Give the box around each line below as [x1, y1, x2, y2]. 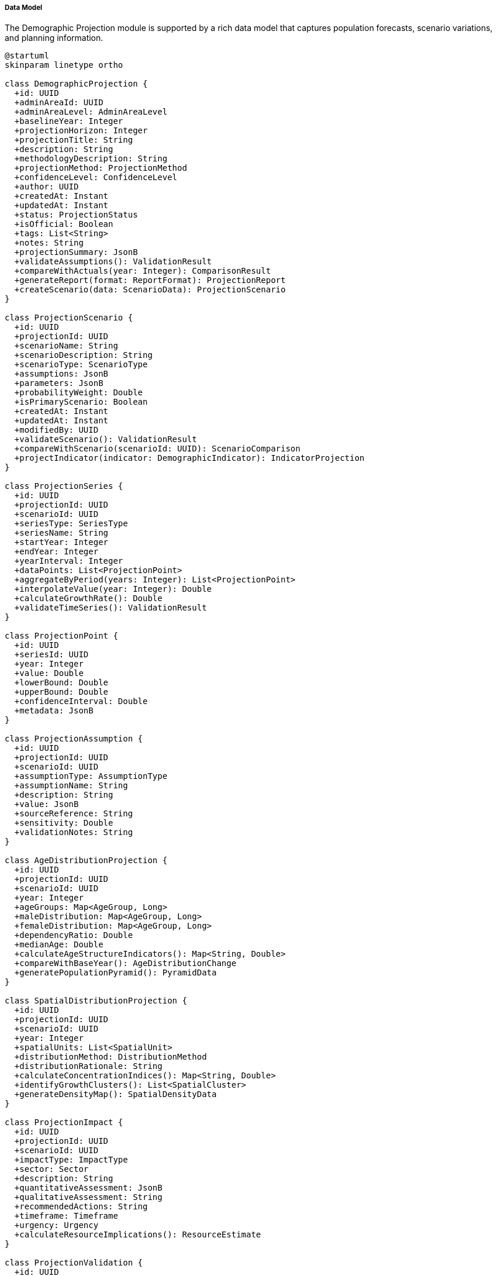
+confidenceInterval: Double [14, 696, 148, 706]
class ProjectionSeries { [5, 481, 123, 491]
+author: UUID [14, 182, 79, 192]
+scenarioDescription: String [14, 350, 153, 360]
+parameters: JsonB [14, 378, 103, 388]
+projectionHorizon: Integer [14, 126, 148, 136]
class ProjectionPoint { [5, 631, 118, 641]
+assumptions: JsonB [14, 369, 109, 379]
